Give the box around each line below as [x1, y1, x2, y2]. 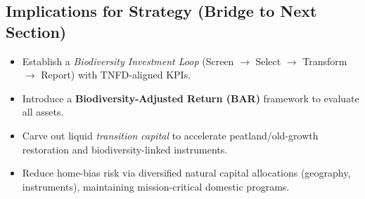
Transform [302, 53, 347, 68]
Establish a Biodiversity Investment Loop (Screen [22, 53, 234, 68]
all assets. [22, 104, 64, 119]
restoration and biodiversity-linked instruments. [22, 142, 228, 156]
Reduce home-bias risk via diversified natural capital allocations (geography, [22, 165, 351, 180]
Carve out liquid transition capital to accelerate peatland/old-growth [22, 128, 319, 142]
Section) [6, 20, 67, 42]
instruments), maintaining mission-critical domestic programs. [22, 179, 290, 193]
